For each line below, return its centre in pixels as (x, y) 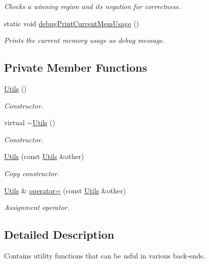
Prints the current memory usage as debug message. (85, 40)
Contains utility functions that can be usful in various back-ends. (105, 255)
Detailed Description (59, 234)
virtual (14, 122)
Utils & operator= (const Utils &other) (65, 190)
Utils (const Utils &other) (44, 156)
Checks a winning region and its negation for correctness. (92, 6)
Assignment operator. (37, 207)
